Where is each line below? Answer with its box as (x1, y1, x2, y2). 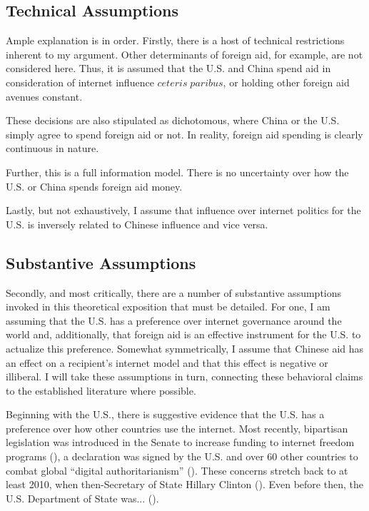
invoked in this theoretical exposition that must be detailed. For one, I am (6, 299, 330, 314)
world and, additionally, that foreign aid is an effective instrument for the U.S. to (6, 327, 361, 342)
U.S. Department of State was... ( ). (6, 490, 159, 505)
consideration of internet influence (6, 74, 154, 89)
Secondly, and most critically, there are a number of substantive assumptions (6, 285, 342, 300)
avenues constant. (6, 88, 83, 103)
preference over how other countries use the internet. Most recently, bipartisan (6, 420, 348, 435)
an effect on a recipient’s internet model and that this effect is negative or (6, 355, 328, 370)
